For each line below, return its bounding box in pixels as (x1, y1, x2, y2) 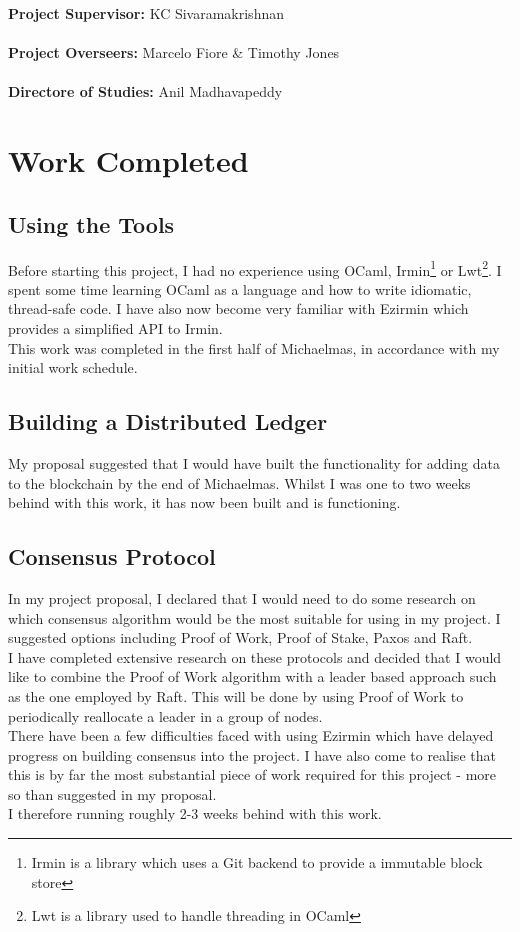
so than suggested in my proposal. (8, 783, 217, 804)
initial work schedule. (8, 357, 138, 378)
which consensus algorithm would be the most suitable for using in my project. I (8, 607, 501, 628)
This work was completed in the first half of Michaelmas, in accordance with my (8, 337, 500, 358)
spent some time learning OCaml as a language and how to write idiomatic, (8, 278, 472, 299)
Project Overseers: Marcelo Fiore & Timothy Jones (8, 42, 340, 63)
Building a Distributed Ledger (8, 406, 328, 437)
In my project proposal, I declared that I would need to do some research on (8, 587, 476, 608)
